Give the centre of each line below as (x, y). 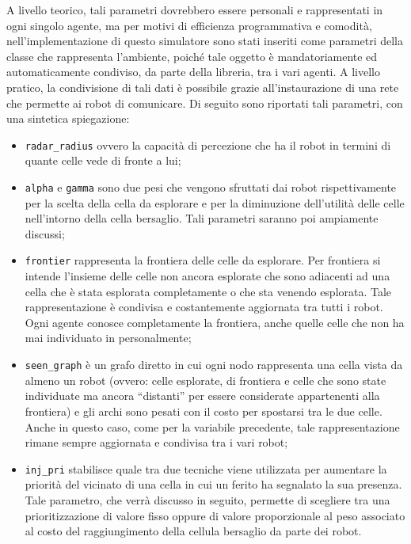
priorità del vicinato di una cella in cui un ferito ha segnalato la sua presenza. (213, 484)
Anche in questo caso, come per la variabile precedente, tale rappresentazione (212, 426)
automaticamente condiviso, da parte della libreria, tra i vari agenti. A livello (194, 72)
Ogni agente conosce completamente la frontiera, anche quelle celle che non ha (215, 322)
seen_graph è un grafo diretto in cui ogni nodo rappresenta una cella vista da (214, 365)
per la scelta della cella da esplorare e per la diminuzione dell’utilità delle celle (215, 202)
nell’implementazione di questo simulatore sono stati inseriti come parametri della (205, 41)
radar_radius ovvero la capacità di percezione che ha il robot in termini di (208, 145)
